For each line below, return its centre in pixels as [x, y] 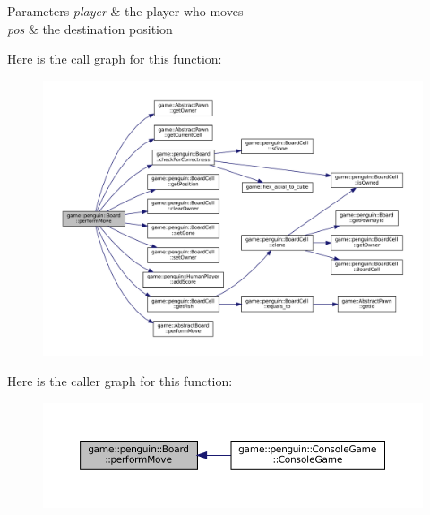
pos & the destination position [90, 28]
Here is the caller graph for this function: [120, 381]
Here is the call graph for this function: [115, 59]
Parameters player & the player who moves [125, 11]
